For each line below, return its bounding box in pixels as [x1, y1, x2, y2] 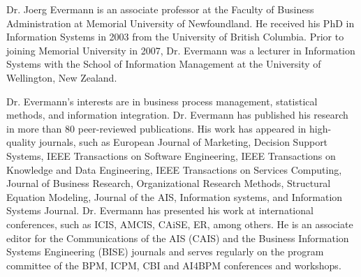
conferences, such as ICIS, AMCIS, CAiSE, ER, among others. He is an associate [6, 216, 353, 231]
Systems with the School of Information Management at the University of [6, 57, 321, 71]
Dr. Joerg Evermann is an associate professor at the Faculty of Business [6, 2, 314, 16]
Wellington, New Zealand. [6, 70, 117, 84]
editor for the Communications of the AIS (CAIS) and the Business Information [6, 230, 349, 245]
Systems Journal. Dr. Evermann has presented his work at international [6, 203, 314, 218]
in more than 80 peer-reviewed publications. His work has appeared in [6, 121, 307, 135]
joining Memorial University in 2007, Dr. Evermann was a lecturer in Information [6, 43, 355, 57]
